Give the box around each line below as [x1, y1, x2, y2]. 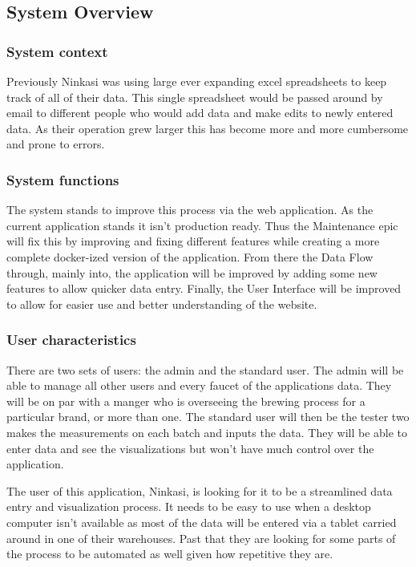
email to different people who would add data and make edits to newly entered [6, 104, 394, 121]
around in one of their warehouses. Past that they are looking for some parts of [6, 529, 396, 546]
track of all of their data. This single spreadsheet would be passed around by [6, 88, 383, 105]
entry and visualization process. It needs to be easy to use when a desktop [6, 498, 371, 515]
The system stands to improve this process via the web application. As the [6, 201, 374, 218]
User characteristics [6, 330, 136, 350]
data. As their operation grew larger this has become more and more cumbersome [6, 119, 409, 136]
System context [6, 41, 108, 61]
